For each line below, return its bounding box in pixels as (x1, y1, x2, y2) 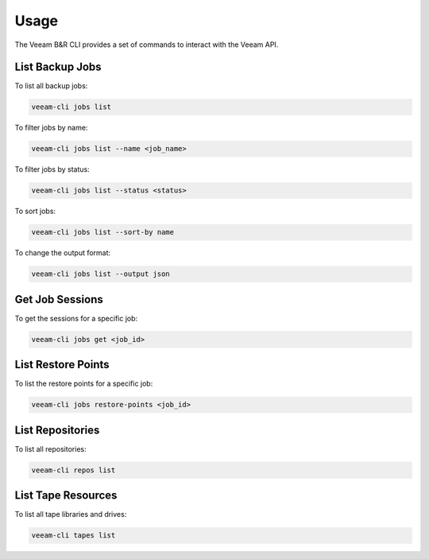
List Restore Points (14, 358, 110, 371)
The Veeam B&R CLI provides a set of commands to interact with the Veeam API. (14, 40, 279, 49)
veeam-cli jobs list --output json (31, 270, 170, 278)
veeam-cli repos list (31, 465, 116, 475)
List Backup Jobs (14, 60, 102, 74)
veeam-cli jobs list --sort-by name (31, 227, 175, 237)
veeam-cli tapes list (31, 531, 116, 540)
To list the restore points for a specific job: (14, 378, 153, 389)
